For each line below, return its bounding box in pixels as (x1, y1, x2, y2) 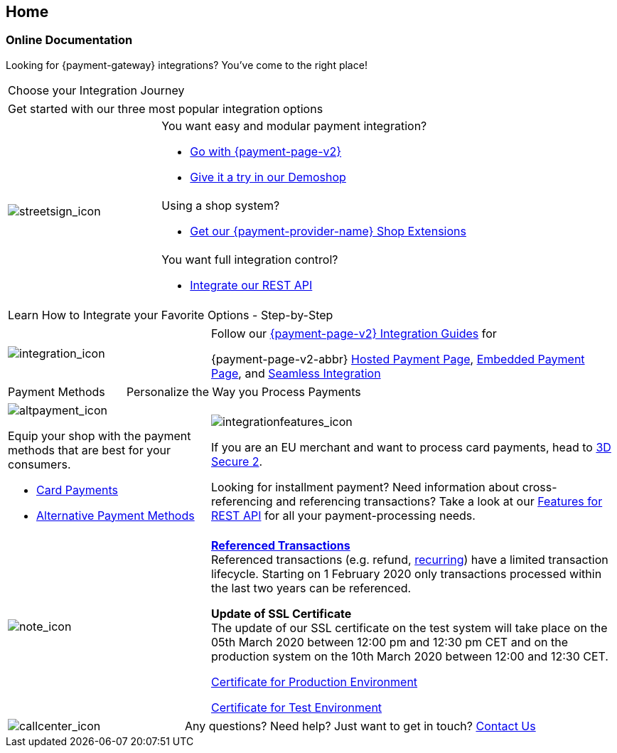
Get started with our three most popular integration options (8, 101, 323, 116)
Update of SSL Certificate (210, 606, 352, 621)
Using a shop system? (161, 198, 280, 213)
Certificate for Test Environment (210, 700, 382, 715)
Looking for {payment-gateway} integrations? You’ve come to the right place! (6, 58, 367, 71)
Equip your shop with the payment (8, 428, 191, 443)
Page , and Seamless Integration (210, 365, 381, 380)
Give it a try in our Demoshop (190, 169, 346, 184)
